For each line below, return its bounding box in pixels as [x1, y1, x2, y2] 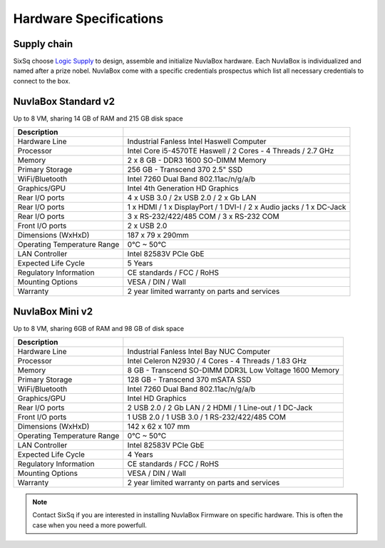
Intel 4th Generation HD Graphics [127, 183, 239, 193]
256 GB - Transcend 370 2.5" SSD [127, 165, 243, 175]
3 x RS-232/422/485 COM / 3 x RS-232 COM [127, 211, 279, 221]
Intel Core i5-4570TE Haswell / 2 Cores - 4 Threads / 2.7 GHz [127, 146, 334, 156]
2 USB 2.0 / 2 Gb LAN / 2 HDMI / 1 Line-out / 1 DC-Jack [127, 403, 313, 413]
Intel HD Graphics [127, 393, 187, 403]
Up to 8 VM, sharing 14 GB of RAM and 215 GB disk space [13, 114, 183, 123]
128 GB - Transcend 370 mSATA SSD [127, 375, 252, 385]
